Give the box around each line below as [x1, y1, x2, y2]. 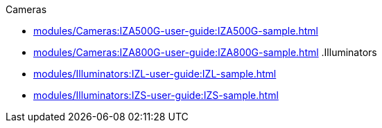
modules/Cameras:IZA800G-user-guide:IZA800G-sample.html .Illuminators [33, 46, 377, 58]
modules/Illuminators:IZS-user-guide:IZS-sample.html [33, 89, 279, 101]
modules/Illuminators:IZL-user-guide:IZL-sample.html [33, 68, 277, 80]
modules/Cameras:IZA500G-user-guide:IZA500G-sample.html [33, 25, 318, 37]
